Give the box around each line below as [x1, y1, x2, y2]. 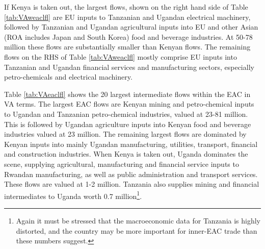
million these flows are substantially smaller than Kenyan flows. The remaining [4, 41, 251, 52]
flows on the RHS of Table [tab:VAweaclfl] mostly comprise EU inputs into [4, 51, 237, 62]
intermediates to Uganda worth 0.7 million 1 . [4, 189, 142, 201]
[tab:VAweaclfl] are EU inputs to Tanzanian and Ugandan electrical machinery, [4, 11, 251, 22]
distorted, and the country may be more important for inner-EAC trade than [16, 225, 257, 236]
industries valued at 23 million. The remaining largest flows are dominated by [4, 129, 247, 139]
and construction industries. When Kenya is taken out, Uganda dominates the [4, 148, 248, 159]
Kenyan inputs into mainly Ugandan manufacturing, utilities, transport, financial [4, 138, 258, 149]
